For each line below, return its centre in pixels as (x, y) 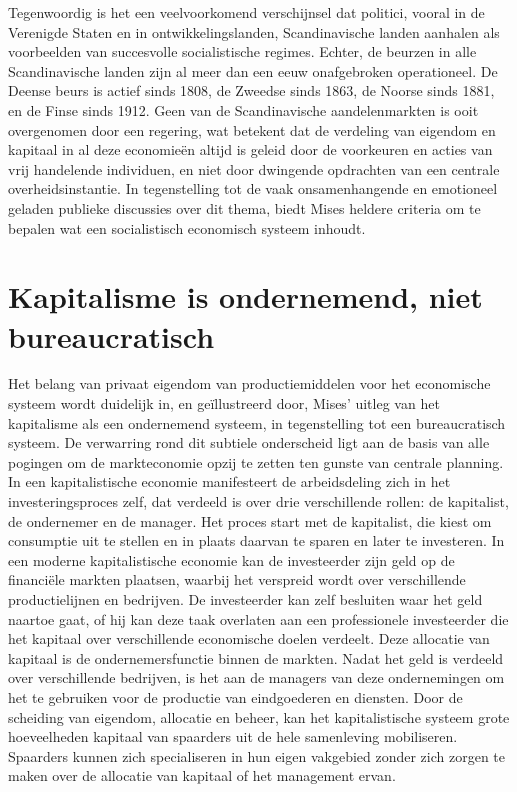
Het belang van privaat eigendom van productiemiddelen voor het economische (249, 383)
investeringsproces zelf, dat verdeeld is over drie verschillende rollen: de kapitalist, (258, 501)
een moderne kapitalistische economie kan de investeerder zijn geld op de (231, 559)
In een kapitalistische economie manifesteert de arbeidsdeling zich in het (229, 481)
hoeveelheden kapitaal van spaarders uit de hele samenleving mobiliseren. (233, 736)
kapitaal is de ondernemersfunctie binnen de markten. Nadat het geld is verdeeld (256, 657)
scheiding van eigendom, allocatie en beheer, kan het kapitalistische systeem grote (259, 716)
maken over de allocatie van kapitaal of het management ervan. (202, 775)
